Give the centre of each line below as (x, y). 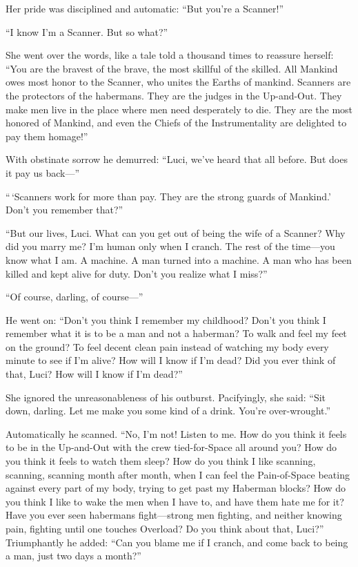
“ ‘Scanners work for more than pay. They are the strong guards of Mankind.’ (168, 196)
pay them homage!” (47, 136)
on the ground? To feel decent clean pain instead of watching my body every (167, 346)
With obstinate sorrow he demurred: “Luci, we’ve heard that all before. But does (177, 159)
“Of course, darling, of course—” (74, 297)
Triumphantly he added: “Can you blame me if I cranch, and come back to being (177, 542)
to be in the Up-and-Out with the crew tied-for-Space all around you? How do (171, 447)
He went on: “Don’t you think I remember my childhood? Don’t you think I (166, 319)
